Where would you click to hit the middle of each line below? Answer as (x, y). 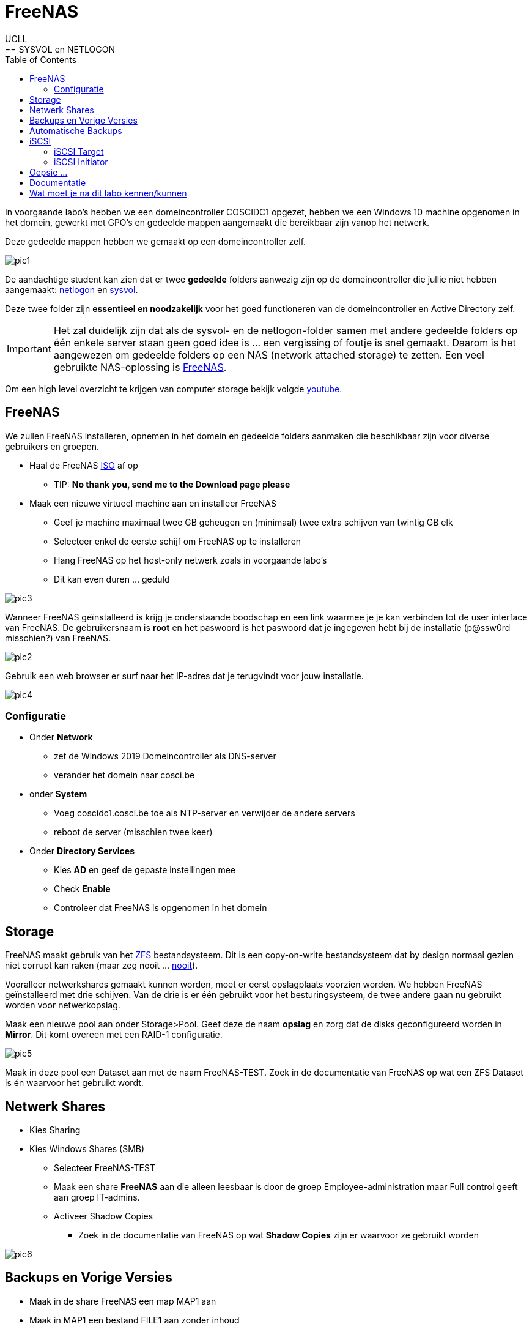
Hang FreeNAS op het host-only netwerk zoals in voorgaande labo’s (190, 560)
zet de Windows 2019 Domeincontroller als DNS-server (165, 756)
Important (29, 348)
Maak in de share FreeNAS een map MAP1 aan (123, 1301)
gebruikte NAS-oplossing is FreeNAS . (140, 367)
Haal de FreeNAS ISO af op (84, 465)
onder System (58, 794)
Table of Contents (41, 59)
